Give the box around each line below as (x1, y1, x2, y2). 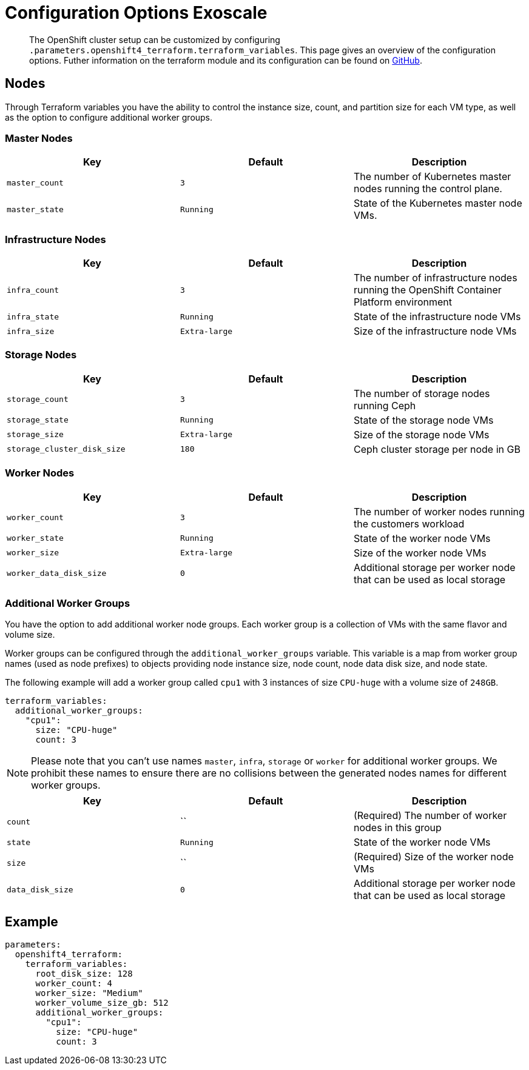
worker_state (7, 533, 64, 543)
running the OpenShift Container (353, 284, 502, 296)
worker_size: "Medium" (35, 988, 143, 998)
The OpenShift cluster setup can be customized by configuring (29, 34, 280, 45)
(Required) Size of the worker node (353, 851, 514, 863)
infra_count (7, 285, 59, 295)
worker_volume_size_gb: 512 (35, 998, 169, 1008)
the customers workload (353, 517, 465, 530)
